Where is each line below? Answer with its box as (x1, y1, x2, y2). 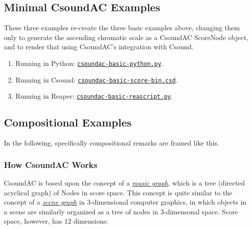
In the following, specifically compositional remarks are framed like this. (4, 138, 219, 148)
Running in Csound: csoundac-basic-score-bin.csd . (15, 74, 178, 84)
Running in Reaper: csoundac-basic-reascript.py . (15, 91, 173, 101)
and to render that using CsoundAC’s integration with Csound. (4, 42, 194, 52)
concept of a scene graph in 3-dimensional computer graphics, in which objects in (4, 197, 247, 207)
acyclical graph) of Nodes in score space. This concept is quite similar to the (4, 187, 232, 197)
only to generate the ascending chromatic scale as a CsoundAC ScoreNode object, (4, 32, 249, 42)
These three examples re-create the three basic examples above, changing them (4, 22, 240, 33)
